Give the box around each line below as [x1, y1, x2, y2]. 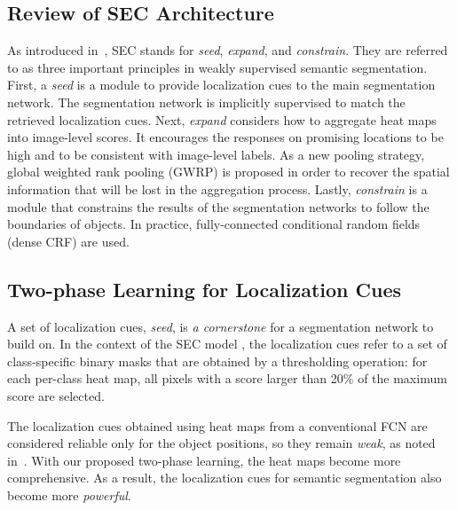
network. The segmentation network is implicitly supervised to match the [7, 92, 406, 111]
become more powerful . [7, 485, 131, 504]
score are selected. [7, 386, 105, 404]
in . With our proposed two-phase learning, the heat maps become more [7, 451, 401, 469]
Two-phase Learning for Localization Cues [7, 275, 402, 302]
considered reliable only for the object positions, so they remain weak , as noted [7, 434, 436, 452]
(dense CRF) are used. [7, 231, 130, 250]
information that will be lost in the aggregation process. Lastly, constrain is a [7, 179, 428, 198]
